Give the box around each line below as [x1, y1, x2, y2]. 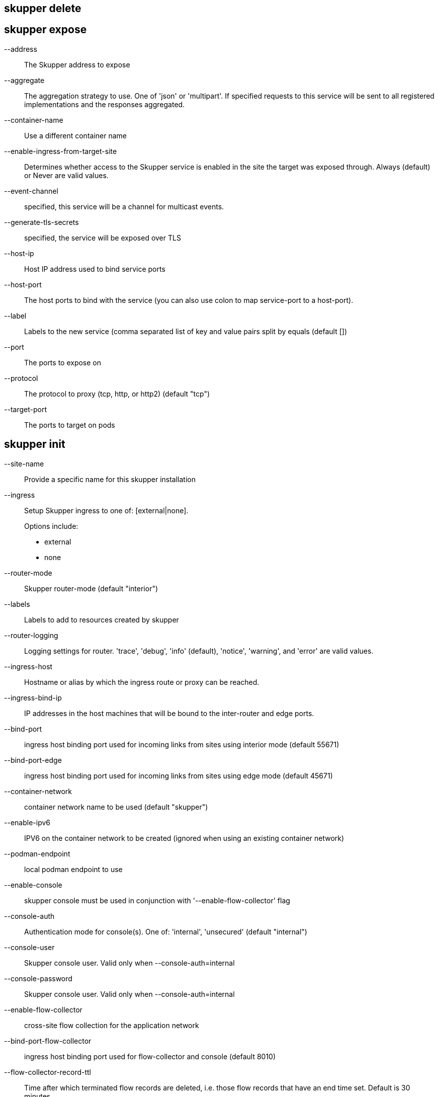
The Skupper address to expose [24, 60, 130, 69]
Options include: [24, 521, 78, 530]
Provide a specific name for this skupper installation [24, 475, 196, 484]
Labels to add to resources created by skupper [24, 615, 179, 624]
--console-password [4, 974, 72, 983]
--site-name [4, 459, 44, 468]
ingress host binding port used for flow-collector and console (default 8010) [24, 1052, 276, 1061]
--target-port [4, 405, 47, 414]
